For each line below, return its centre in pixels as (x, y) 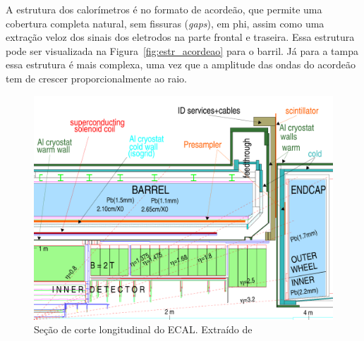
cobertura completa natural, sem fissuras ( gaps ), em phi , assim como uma (165, 23)
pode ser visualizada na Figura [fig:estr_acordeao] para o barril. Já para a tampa (182, 50)
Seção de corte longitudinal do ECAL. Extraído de (143, 329)
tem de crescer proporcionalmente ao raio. (96, 78)
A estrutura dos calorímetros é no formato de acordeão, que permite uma (164, 9)
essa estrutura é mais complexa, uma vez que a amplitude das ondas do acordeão (181, 64)
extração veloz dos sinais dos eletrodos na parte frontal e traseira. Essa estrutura (180, 37)
